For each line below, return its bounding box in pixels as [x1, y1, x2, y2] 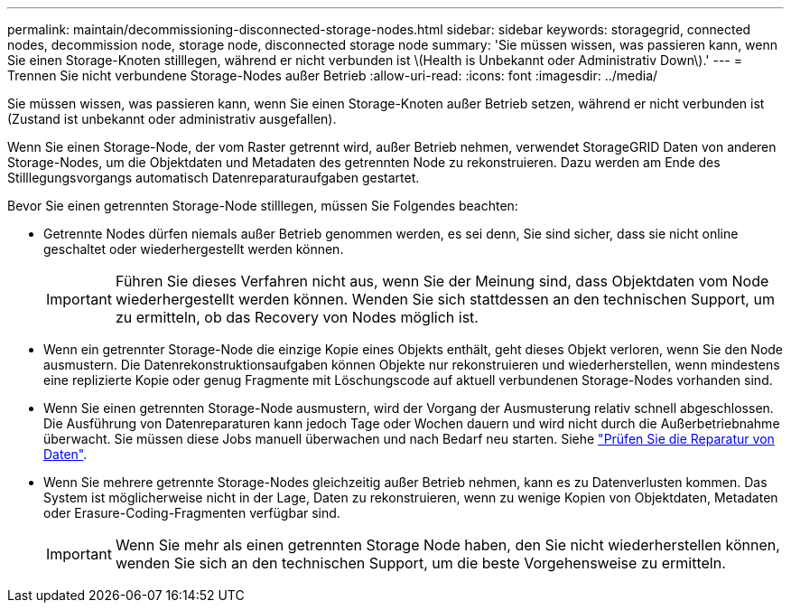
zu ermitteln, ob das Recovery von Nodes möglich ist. [115, 308, 479, 326]
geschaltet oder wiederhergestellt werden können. [43, 241, 344, 257]
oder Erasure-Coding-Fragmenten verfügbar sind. [43, 505, 340, 521]
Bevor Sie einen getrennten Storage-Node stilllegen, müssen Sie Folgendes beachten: [7, 198, 518, 213]
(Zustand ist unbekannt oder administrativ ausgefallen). [7, 111, 337, 127]
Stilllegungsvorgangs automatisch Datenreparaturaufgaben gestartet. [7, 170, 420, 185]
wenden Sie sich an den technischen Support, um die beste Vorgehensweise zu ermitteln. [115, 554, 726, 572]
